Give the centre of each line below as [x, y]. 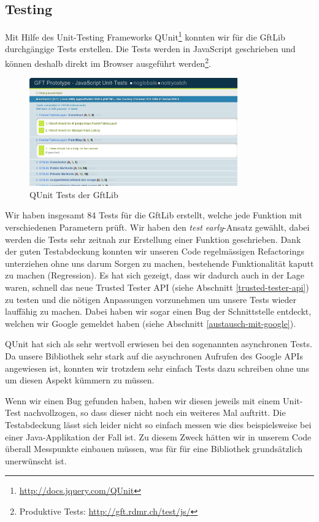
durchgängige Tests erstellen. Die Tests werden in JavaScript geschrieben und [150, 49]
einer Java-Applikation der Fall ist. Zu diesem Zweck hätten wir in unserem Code [158, 436]
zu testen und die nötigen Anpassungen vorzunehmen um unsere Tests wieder [151, 299]
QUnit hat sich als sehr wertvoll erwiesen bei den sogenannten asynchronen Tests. [159, 344]
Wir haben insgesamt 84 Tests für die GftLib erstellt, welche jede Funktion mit [154, 215]
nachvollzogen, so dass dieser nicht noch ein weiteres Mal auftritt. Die [155, 413]
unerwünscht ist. [36, 460]
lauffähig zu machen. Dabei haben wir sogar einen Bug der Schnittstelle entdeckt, [158, 311]
